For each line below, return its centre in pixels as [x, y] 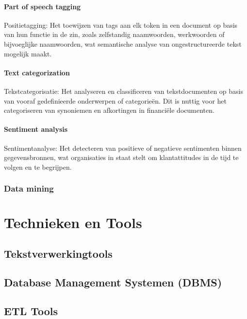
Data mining [29, 188]
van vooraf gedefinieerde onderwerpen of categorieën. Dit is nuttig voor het [115, 100]
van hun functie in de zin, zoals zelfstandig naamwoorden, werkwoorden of [114, 34]
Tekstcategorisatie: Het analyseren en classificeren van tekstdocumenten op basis [124, 91]
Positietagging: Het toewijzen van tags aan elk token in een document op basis [121, 25]
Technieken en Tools [73, 222]
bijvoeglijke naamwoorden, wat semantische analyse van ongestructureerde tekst [123, 44]
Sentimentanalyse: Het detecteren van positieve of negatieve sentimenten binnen [123, 148]
